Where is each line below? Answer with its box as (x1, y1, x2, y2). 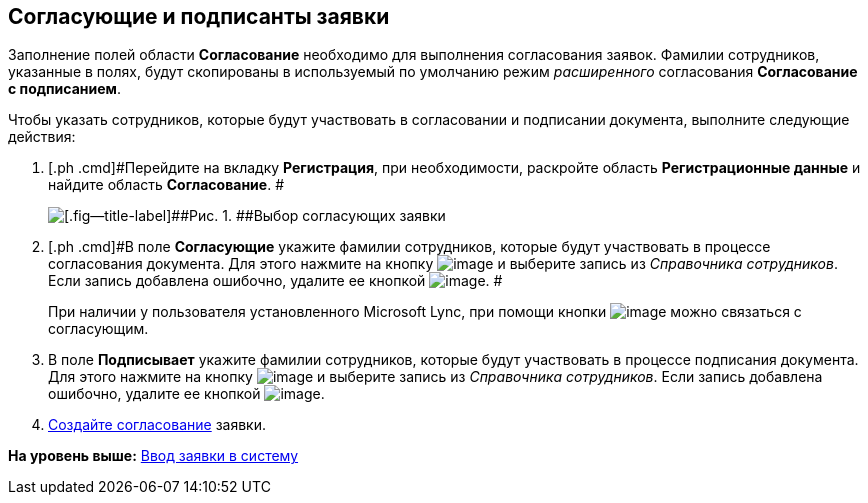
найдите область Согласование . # (48, 176, 284, 194)
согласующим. (48, 320, 149, 338)
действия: (8, 128, 76, 146)
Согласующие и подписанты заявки (8, 4, 390, 29)
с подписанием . (8, 80, 121, 98)
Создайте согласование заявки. (48, 416, 266, 434)
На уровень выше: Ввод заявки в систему (8, 447, 299, 465)
